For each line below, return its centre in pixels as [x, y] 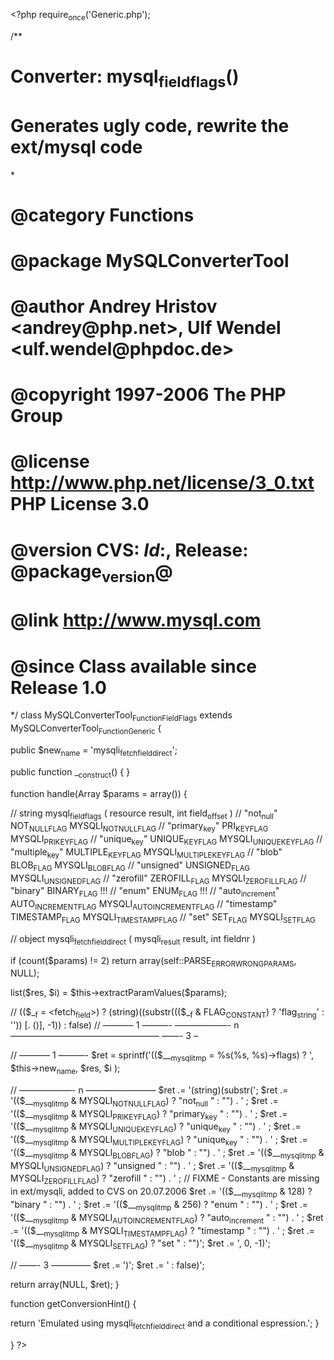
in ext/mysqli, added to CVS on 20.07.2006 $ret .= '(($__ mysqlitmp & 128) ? [161, 1192]
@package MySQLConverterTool [150, 260]
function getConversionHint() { [73, 1304]
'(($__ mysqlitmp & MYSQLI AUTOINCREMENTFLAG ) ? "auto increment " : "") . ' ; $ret [167, 1218]
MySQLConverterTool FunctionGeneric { [86, 729]
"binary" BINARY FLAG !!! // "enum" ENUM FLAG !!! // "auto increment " [145, 892]
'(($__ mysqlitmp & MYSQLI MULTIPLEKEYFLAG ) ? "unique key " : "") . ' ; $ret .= [159, 1141]
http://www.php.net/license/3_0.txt [162, 483]
